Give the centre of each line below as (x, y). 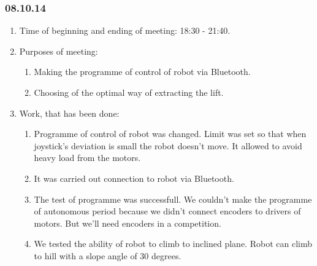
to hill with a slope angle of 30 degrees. (108, 255)
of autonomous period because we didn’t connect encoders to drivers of (167, 211)
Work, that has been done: (69, 113)
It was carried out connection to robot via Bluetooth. (134, 178)
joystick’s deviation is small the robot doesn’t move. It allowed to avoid (168, 145)
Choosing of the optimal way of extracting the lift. (129, 92)
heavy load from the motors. (87, 158)
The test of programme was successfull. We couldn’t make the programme (173, 199)
